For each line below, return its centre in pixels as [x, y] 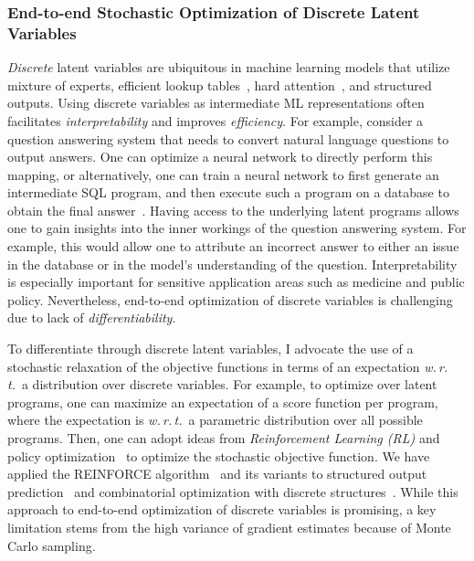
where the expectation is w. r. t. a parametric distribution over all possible [215, 420]
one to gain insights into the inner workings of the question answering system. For [237, 228]
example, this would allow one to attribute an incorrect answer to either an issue [233, 246]
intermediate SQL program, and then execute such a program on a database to [228, 192]
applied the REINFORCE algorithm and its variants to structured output [217, 474]
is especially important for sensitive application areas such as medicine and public [236, 282]
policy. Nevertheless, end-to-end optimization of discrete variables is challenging [230, 299]
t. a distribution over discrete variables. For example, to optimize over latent [222, 384]
